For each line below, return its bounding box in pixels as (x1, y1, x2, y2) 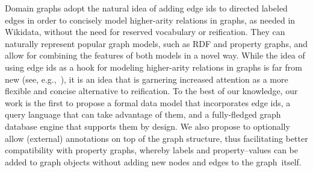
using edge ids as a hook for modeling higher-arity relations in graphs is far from (5, 60, 302, 73)
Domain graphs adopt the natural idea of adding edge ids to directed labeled (5, 2, 288, 14)
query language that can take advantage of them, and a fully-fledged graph (5, 108, 281, 121)
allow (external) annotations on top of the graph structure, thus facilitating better (5, 132, 308, 144)
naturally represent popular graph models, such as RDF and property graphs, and (5, 37, 308, 49)
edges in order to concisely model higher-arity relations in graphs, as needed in (5, 13, 296, 26)
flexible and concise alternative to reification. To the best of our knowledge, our (5, 84, 298, 97)
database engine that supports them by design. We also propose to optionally (5, 119, 290, 132)
